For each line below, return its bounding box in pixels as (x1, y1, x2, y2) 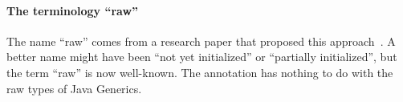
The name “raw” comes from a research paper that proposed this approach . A (6, 32, 396, 49)
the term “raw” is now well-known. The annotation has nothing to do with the (6, 63, 393, 80)
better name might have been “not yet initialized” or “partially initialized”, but (6, 48, 397, 65)
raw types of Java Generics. (6, 80, 142, 96)
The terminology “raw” (6, 2, 139, 18)
